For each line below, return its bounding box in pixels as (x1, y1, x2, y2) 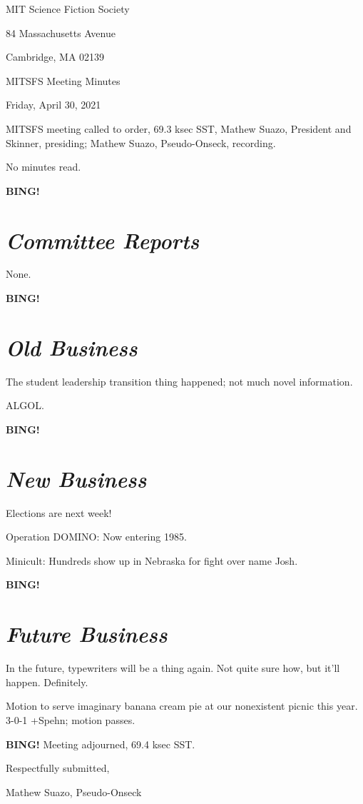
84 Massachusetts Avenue (6, 25, 116, 40)
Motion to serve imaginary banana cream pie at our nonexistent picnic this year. (6, 698, 358, 713)
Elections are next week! (6, 505, 112, 520)
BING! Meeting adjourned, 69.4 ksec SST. (6, 736, 195, 751)
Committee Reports (6, 225, 200, 255)
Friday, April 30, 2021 (6, 97, 101, 112)
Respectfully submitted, (6, 760, 110, 775)
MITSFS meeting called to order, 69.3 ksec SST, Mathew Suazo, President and (6, 121, 352, 136)
